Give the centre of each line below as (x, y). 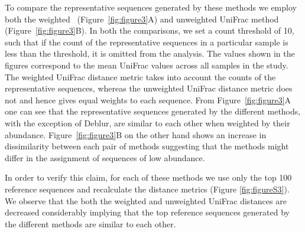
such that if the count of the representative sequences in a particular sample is (147, 42)
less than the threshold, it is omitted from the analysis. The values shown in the (150, 53)
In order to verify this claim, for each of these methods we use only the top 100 (148, 177)
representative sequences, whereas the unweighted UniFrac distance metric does (149, 88)
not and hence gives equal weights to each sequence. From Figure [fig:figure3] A (148, 99)
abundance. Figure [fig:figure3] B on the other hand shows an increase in (136, 134)
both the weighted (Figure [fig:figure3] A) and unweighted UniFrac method (142, 19)
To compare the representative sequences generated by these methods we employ (151, 7)
